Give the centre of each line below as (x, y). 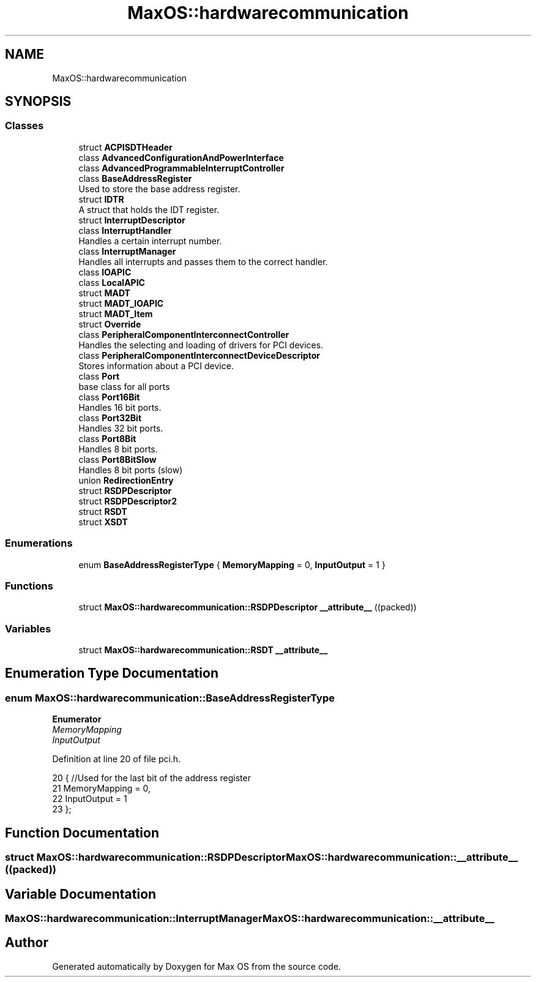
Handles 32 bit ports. (121, 428)
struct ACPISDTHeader (125, 147)
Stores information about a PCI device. (156, 365)
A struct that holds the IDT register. (149, 209)
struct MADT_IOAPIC (121, 303)
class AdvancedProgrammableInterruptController (181, 168)
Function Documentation (82, 833)
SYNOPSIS (38, 102)
